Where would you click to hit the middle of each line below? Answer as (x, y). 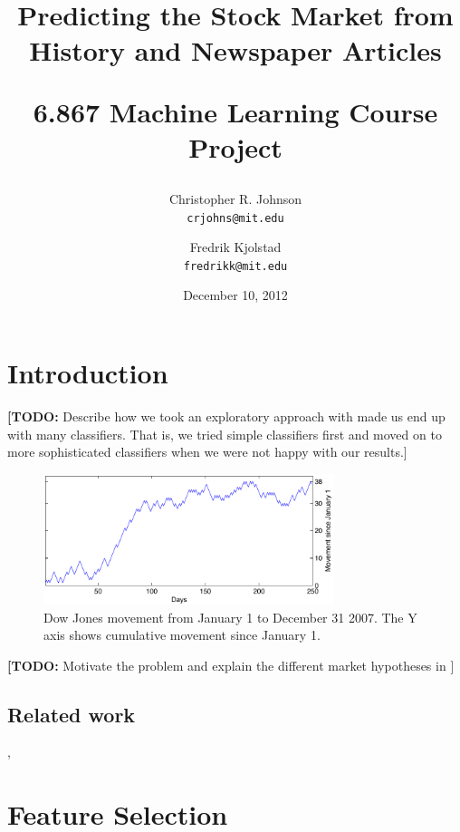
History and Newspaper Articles (235, 50)
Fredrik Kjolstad (235, 247)
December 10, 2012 (235, 295)
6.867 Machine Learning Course (235, 111)
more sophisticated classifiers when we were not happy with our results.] (207, 452)
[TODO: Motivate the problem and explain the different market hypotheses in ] (231, 665)
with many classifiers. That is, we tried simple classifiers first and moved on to (225, 434)
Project (235, 146)
